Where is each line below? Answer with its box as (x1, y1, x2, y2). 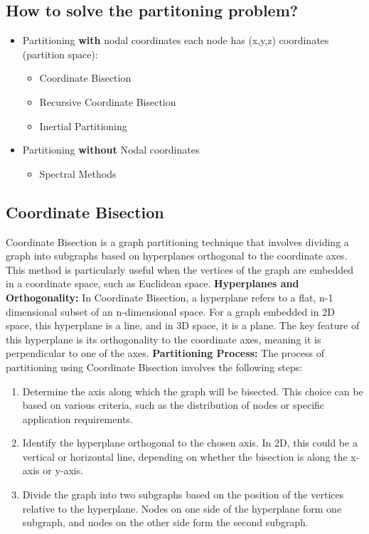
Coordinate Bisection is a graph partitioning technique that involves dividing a (6, 234, 349, 249)
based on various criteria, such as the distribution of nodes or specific (22, 397, 325, 412)
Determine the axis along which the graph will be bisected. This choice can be (22, 383, 363, 398)
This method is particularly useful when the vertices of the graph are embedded (6, 262, 353, 277)
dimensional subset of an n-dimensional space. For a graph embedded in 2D (6, 304, 335, 319)
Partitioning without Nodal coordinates (22, 142, 200, 157)
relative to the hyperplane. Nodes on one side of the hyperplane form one (22, 501, 342, 516)
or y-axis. (43, 463, 84, 478)
